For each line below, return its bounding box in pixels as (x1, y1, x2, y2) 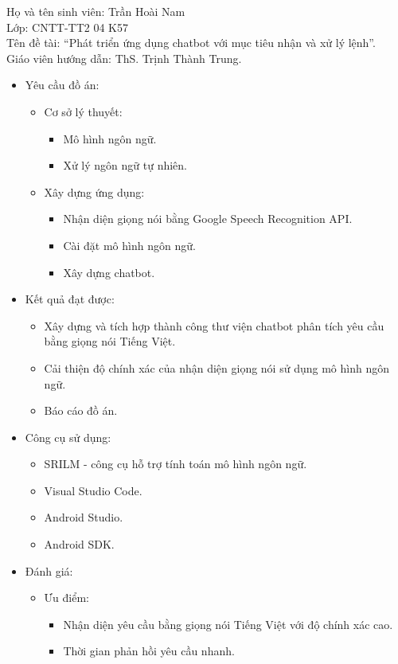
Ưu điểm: (44, 589, 89, 606)
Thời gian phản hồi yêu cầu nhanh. (63, 643, 235, 659)
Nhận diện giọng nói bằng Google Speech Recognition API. (63, 210, 353, 227)
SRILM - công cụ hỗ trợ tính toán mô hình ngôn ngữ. (44, 455, 307, 472)
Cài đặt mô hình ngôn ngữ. (63, 236, 196, 253)
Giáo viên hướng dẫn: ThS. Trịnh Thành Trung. (6, 49, 242, 66)
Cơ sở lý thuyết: (44, 103, 123, 119)
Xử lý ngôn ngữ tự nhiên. (63, 157, 187, 174)
